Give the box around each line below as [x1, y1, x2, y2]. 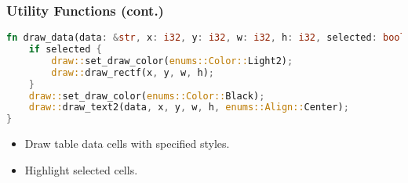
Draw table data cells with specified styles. [24, 135, 230, 152]
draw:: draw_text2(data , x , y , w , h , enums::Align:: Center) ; [28, 102, 349, 113]
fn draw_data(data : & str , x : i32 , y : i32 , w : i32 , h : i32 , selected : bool [6, 32, 406, 44]
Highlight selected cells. [24, 161, 138, 178]
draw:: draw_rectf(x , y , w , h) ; [51, 66, 214, 78]
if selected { [28, 44, 102, 56]
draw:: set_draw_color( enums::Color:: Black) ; [28, 90, 265, 102]
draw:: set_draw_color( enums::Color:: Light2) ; [51, 55, 293, 66]
